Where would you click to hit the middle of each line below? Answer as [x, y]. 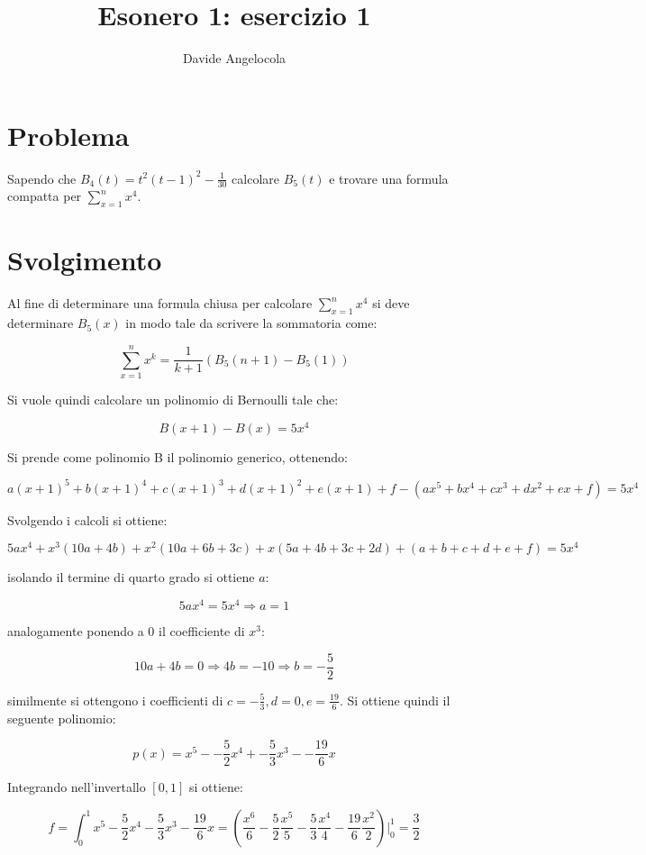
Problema [68, 135]
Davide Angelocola [234, 58]
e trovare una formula [389, 178]
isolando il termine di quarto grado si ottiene [131, 577]
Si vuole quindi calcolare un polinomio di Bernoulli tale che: [173, 399]
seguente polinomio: [62, 718]
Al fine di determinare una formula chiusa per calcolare [160, 303]
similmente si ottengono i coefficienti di [115, 700]
